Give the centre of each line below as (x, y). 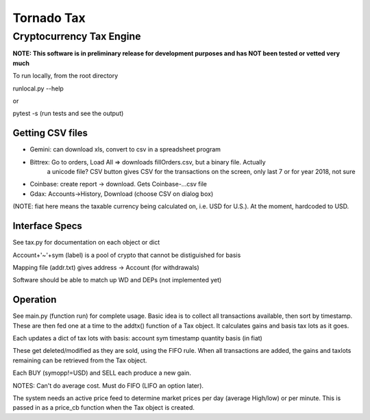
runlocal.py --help (38, 88)
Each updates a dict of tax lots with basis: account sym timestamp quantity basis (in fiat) (138, 338)
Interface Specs (47, 226)
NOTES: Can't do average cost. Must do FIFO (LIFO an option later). (108, 385)
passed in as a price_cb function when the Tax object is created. (104, 408)
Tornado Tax (49, 18)
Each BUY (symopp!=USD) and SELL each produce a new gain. (102, 373)
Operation (35, 300)
